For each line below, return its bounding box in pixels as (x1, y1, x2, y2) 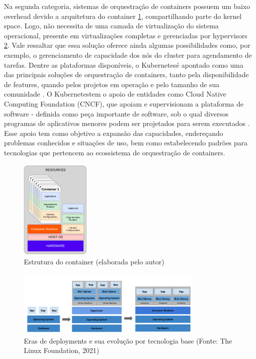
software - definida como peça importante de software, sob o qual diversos (4, 108, 229, 119)
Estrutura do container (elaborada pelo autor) (24, 256, 165, 266)
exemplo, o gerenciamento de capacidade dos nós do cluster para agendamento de (4, 49, 252, 60)
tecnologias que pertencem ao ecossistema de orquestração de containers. (4, 147, 225, 157)
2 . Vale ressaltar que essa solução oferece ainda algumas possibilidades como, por (4, 40, 251, 50)
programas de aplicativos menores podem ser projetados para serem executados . (4, 118, 250, 128)
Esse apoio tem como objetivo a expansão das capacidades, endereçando (4, 127, 223, 138)
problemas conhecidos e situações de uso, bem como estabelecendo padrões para (4, 137, 248, 148)
